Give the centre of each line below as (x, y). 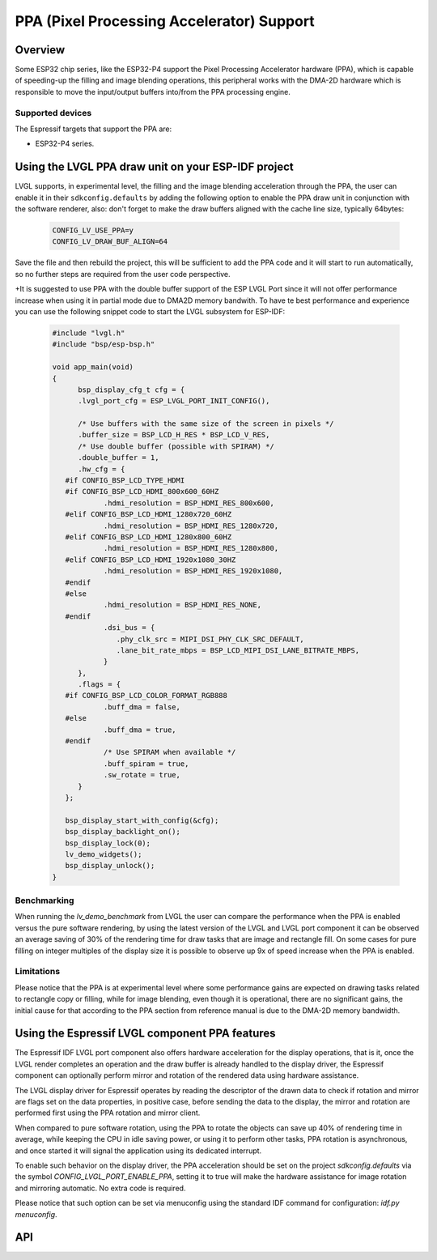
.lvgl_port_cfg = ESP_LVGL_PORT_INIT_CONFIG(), (174, 401)
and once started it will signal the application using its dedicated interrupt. (138, 1151)
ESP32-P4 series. (65, 144)
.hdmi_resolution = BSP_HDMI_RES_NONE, (182, 605)
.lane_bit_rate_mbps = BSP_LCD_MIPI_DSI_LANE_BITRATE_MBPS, (238, 650)
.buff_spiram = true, (146, 764)
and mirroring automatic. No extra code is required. (100, 1188)
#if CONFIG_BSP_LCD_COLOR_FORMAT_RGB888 (146, 696)
